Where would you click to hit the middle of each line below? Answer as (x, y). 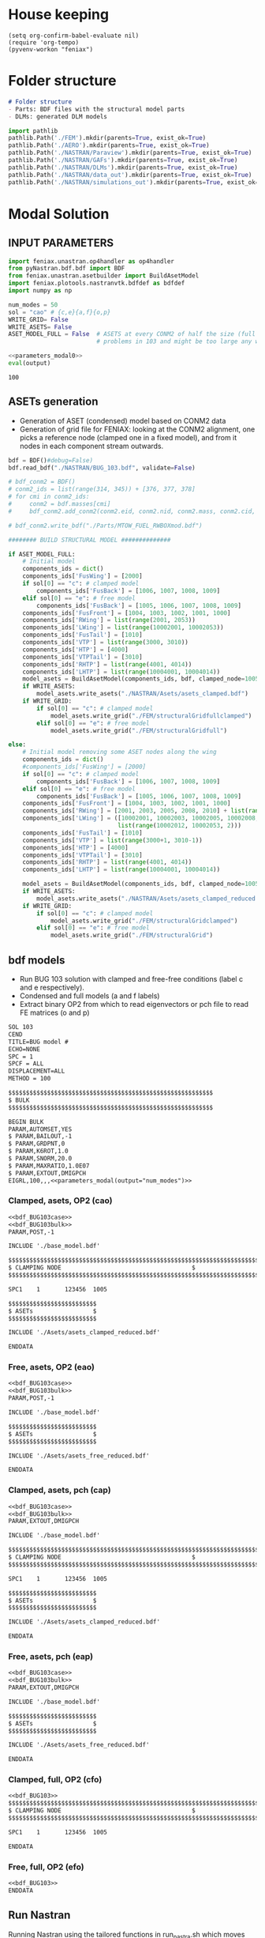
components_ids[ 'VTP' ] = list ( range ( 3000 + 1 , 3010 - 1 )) (112, 840)
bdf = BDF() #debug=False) (50, 460)
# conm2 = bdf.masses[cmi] (60, 504)
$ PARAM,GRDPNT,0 (37, 1144)
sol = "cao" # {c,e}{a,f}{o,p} (60, 312)
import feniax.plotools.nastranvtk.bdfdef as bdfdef (97, 283)
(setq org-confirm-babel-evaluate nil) (74, 36)
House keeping (58, 15)
